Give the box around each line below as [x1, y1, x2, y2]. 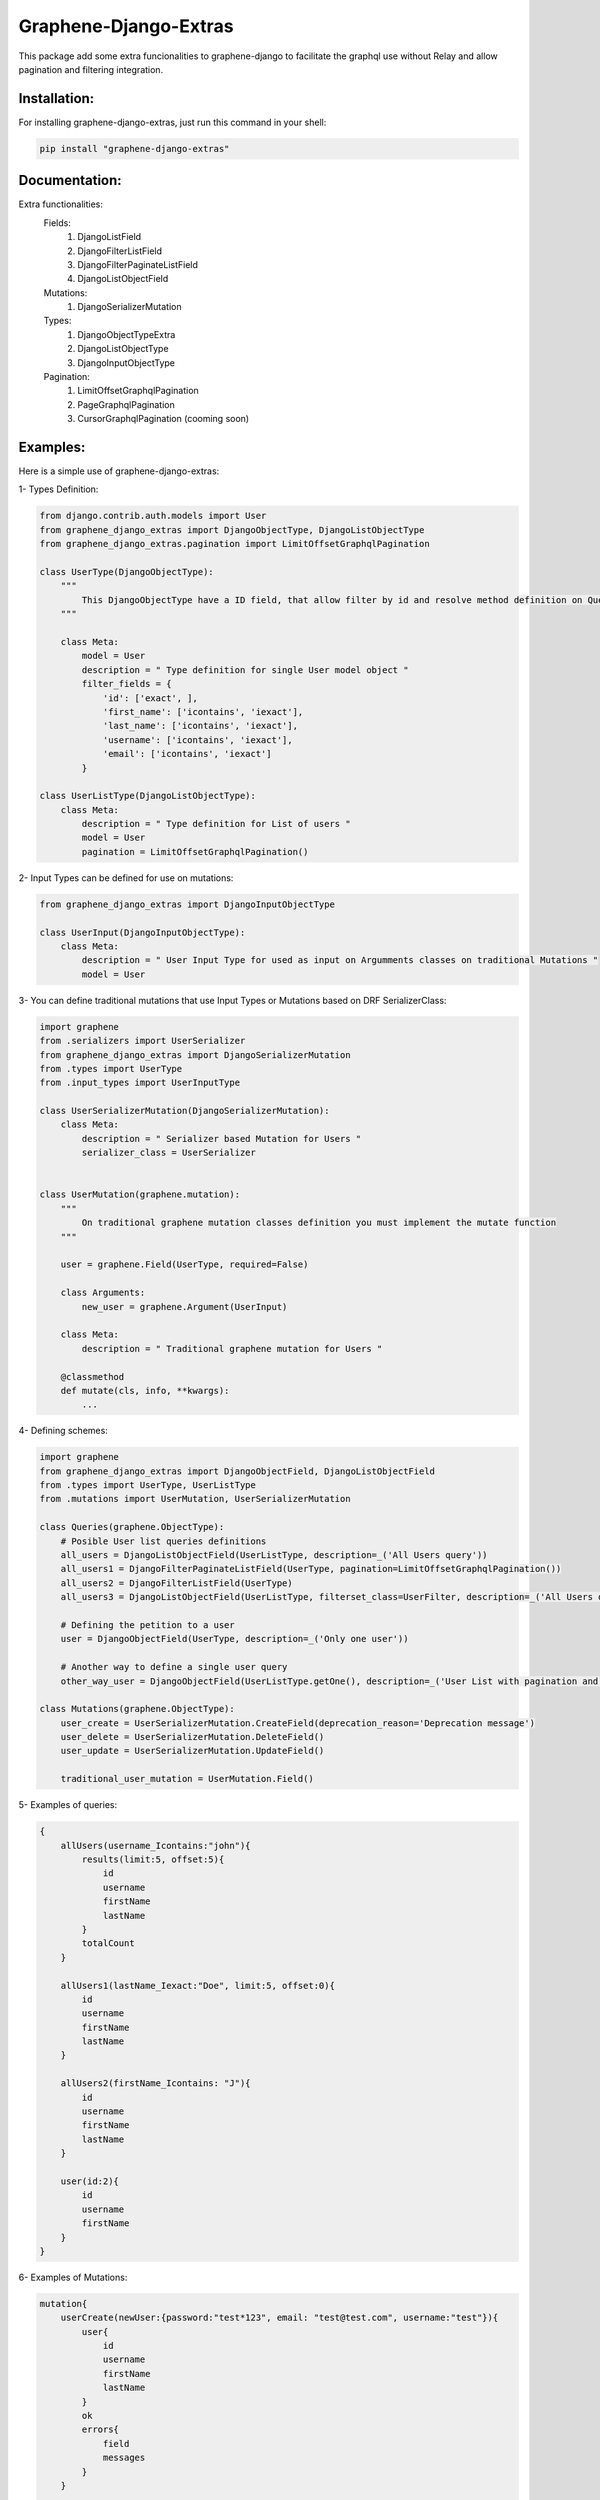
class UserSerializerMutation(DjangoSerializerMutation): [39, 1105, 330, 1117]
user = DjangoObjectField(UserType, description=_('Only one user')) [60, 1633, 409, 1645]
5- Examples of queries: [18, 1799, 118, 1811]
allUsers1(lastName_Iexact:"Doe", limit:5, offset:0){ [60, 1980, 335, 1991]
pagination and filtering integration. [18, 63, 164, 75]
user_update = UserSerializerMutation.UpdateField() [60, 1745, 325, 1757]
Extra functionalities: [18, 198, 104, 210]
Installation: [18, 90, 95, 107]
